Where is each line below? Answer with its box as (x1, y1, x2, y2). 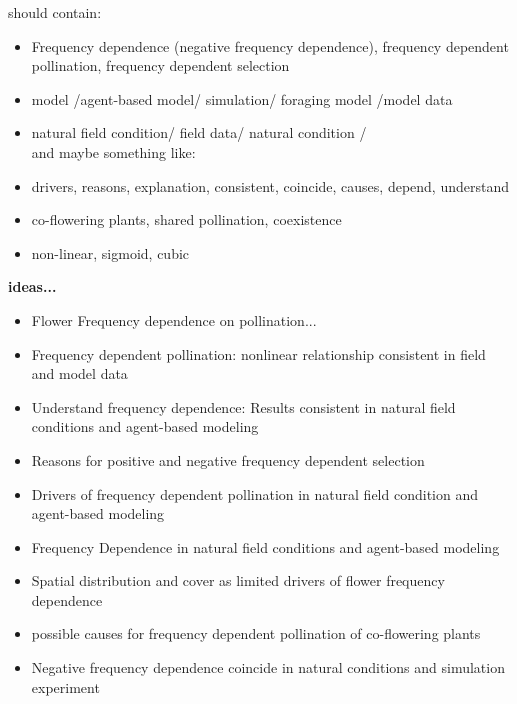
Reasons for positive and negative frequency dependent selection (31, 449, 425, 470)
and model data (31, 363, 128, 384)
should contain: (8, 2, 102, 22)
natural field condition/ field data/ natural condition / (31, 122, 367, 143)
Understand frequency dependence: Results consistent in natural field (31, 396, 456, 417)
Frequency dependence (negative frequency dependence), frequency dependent (31, 35, 509, 56)
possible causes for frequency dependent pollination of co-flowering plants (31, 623, 481, 644)
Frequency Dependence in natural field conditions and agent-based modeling (31, 536, 500, 557)
